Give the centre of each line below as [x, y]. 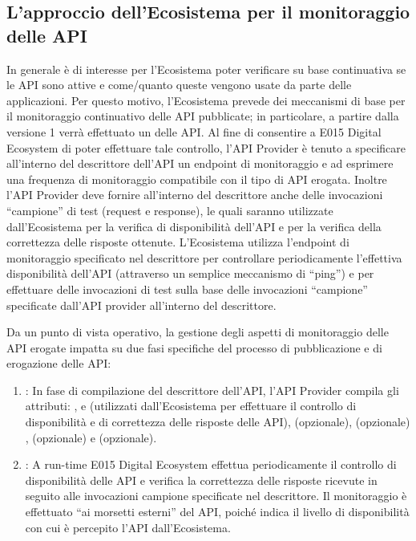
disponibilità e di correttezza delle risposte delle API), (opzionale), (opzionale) [218, 422]
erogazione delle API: [59, 363]
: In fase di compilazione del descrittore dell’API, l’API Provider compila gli [212, 390]
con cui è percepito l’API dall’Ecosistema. [128, 527]
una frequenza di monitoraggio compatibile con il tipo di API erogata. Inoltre [197, 179]
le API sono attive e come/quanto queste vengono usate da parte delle [179, 85]
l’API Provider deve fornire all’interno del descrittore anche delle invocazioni [195, 195]
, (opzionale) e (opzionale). [91, 437]
